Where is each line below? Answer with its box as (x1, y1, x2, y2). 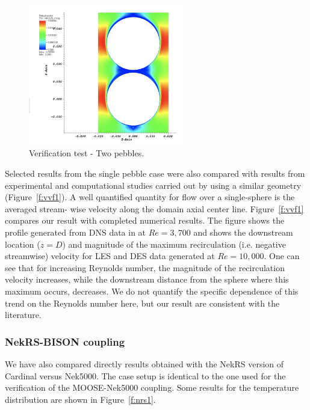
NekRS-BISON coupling (5, 334, 125, 349)
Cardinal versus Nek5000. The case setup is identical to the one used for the (5, 369, 286, 382)
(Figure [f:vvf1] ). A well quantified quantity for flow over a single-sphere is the (5, 191, 295, 203)
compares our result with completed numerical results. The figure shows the (5, 214, 285, 227)
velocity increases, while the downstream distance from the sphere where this (5, 273, 289, 286)
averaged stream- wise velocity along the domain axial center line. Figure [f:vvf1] (5, 202, 304, 215)
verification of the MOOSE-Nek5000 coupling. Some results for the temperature (5, 381, 299, 394)
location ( (5, 237, 40, 250)
